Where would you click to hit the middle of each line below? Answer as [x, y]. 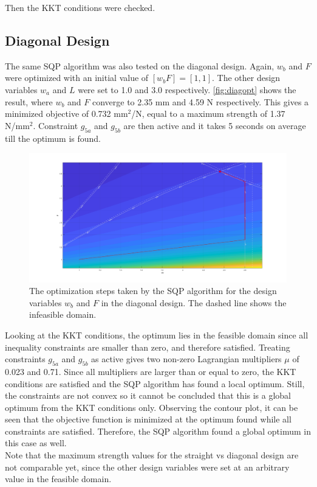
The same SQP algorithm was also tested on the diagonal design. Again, [140, 65]
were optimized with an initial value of [77, 78]
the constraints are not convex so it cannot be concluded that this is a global [148, 395]
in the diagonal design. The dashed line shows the [194, 302]
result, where [29, 101]
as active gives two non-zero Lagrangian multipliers [186, 359]
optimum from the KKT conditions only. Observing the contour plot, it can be [152, 407]
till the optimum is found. [53, 138]
